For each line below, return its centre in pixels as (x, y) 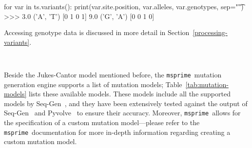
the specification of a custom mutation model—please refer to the (102, 122)
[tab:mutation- (207, 84)
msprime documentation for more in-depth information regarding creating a (117, 132)
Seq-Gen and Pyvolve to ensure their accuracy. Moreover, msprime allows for (122, 113)
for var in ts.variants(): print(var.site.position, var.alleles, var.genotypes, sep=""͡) (124, 6)
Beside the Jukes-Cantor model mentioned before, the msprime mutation (113, 74)
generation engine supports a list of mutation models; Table (93, 84)
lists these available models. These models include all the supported (130, 94)
